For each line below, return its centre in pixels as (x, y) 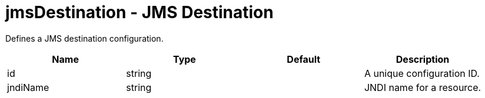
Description (423, 59)
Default (304, 59)
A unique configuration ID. (422, 73)
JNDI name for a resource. (423, 87)
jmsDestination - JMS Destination (139, 12)
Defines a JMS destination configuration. (84, 38)
